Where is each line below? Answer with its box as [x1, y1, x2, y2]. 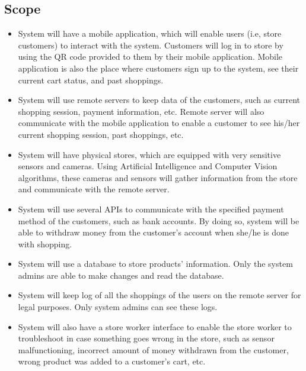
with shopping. [18, 237, 72, 250]
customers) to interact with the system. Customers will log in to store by [18, 38, 283, 51]
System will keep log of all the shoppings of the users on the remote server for [18, 289, 301, 301]
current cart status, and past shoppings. [18, 73, 164, 86]
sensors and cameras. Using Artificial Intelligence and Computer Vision [18, 160, 278, 172]
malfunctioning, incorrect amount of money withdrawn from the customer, [18, 343, 289, 356]
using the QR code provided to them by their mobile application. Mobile [18, 50, 283, 63]
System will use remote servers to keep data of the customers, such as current [18, 93, 300, 106]
